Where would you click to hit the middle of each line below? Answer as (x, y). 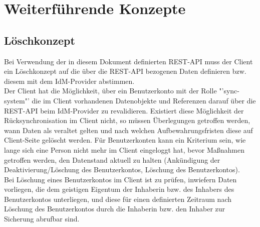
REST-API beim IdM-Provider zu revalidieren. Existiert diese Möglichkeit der (124, 110)
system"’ (17, 100)
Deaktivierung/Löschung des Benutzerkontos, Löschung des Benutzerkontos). (122, 169)
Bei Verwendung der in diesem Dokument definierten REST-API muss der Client (128, 61)
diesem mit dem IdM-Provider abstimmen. (69, 81)
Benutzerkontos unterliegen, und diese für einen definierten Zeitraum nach (118, 199)
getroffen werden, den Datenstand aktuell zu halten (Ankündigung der (112, 159)
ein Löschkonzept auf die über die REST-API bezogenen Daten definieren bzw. (125, 71)
